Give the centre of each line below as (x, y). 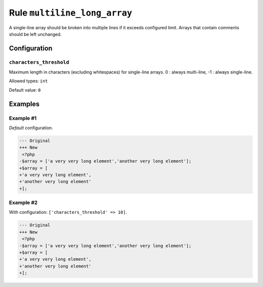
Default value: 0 (25, 90)
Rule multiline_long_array (71, 13)
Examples (24, 104)
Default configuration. (31, 128)
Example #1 (23, 118)
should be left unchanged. (35, 34)
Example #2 (23, 203)
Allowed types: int (28, 81)
